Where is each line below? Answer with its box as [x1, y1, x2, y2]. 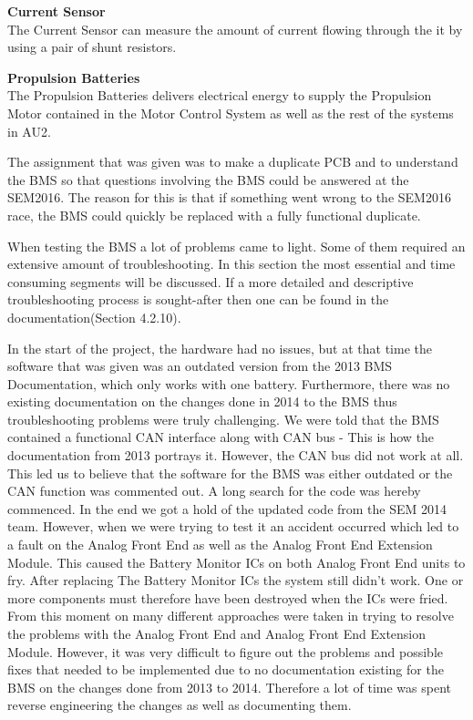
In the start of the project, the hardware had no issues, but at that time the [7, 338, 432, 357]
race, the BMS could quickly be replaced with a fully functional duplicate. [7, 205, 421, 224]
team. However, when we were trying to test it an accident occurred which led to [7, 517, 459, 536]
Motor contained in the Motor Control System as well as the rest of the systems [7, 103, 454, 122]
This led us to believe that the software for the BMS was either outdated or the [7, 463, 453, 482]
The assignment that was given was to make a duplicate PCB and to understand [7, 152, 458, 171]
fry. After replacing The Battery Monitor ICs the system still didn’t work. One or [7, 571, 464, 590]
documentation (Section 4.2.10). [7, 307, 181, 326]
